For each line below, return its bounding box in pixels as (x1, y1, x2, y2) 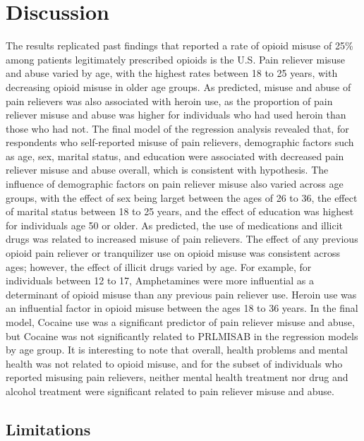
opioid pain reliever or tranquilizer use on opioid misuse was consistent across (6, 246, 341, 260)
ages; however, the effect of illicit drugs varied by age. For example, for (6, 259, 312, 274)
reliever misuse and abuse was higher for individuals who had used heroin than (6, 107, 346, 122)
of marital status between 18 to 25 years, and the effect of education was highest (6, 204, 354, 219)
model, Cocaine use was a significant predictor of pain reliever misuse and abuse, (6, 315, 355, 329)
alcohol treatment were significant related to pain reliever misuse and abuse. (6, 383, 334, 398)
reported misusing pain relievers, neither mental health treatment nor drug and (6, 370, 348, 385)
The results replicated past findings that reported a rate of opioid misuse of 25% (6, 38, 353, 53)
